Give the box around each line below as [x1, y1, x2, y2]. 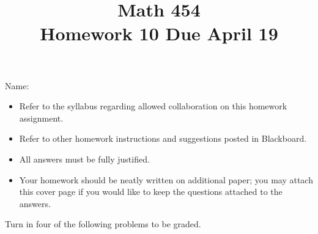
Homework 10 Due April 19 [40, 21, 278, 46]
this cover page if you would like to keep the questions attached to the [19, 185, 283, 198]
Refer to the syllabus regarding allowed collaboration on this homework [19, 100, 287, 112]
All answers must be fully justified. [19, 152, 150, 165]
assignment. [19, 111, 64, 124]
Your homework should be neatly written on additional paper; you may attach [19, 173, 313, 186]
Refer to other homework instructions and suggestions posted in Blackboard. [19, 132, 307, 145]
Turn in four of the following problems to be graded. [5, 218, 201, 230]
